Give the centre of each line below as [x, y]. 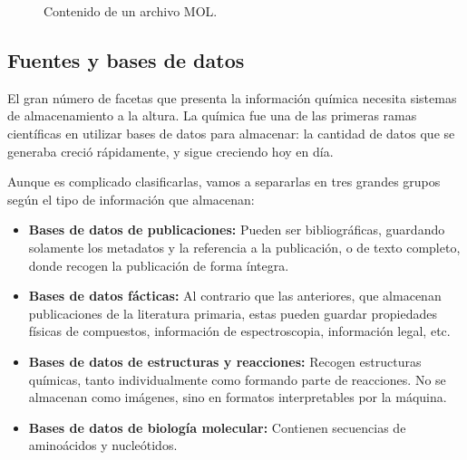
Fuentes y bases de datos [126, 59]
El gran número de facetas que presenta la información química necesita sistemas [232, 97]
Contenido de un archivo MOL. [131, 11]
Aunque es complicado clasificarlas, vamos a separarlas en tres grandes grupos [224, 182]
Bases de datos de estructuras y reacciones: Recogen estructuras [225, 361]
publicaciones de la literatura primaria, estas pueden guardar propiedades [233, 313]
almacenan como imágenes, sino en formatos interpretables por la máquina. [238, 397]
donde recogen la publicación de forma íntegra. [159, 265]
